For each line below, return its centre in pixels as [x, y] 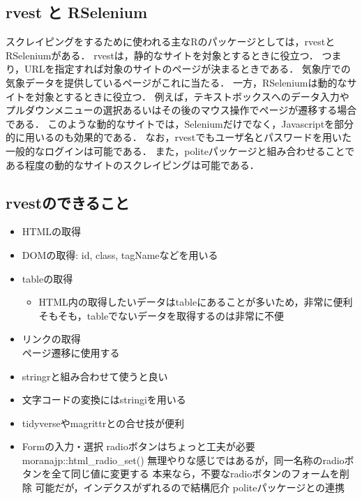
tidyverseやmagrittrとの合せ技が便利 [103, 423]
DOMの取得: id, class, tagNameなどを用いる [120, 254]
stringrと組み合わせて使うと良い [95, 376]
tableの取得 [47, 278]
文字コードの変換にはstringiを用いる [104, 400]
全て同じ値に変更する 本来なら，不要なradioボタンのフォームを [195, 474]
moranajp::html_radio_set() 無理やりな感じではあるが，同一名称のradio [183, 460]
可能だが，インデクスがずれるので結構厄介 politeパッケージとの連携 [190, 487]
